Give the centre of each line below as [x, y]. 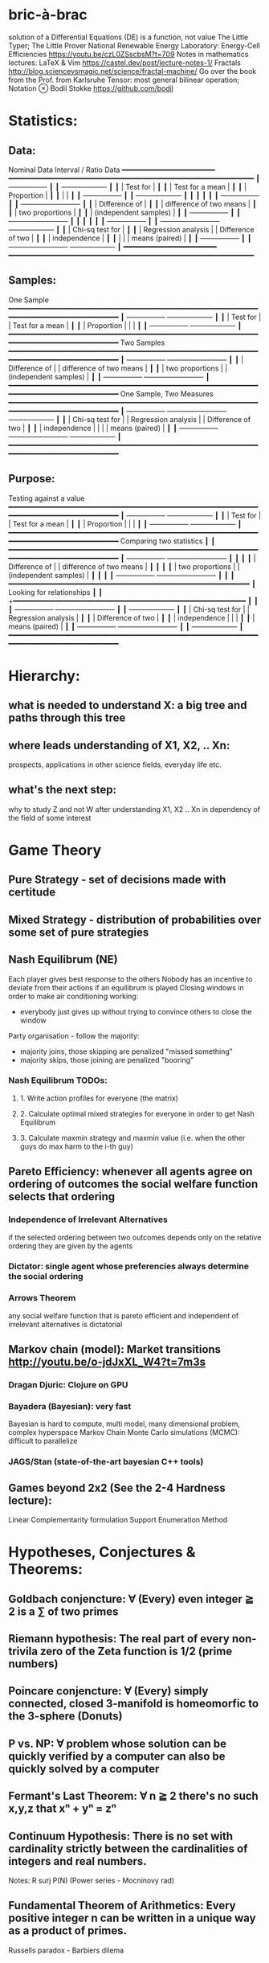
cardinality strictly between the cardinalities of [128, 1848]
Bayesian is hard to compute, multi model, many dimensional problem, [124, 1424]
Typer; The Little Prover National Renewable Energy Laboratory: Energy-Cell [134, 45]
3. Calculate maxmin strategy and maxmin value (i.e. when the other [132, 1137]
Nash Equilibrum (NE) [63, 959]
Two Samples [143, 342]
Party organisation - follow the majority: [74, 1035]
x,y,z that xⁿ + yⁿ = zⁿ [63, 1809]
